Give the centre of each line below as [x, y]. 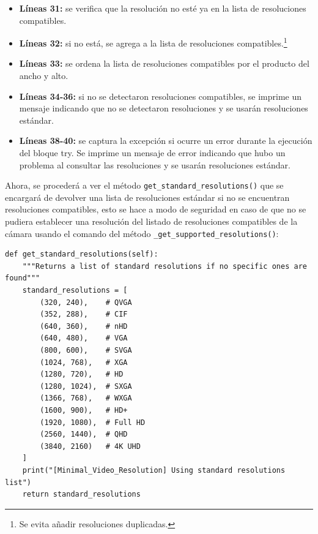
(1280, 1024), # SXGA [86, 386]
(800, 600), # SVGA [86, 351]
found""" [23, 278]
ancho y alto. [44, 76]
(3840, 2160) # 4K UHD [90, 446]
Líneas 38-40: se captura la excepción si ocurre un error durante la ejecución [166, 141]
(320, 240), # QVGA [86, 302]
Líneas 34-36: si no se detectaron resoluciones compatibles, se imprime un [161, 96]
